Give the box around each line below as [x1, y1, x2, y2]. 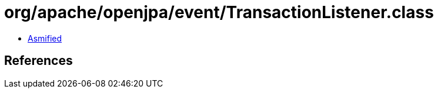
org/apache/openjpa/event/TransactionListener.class [4, 2, 434, 22]
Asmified [28, 33, 62, 43]
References [4, 53, 73, 68]
